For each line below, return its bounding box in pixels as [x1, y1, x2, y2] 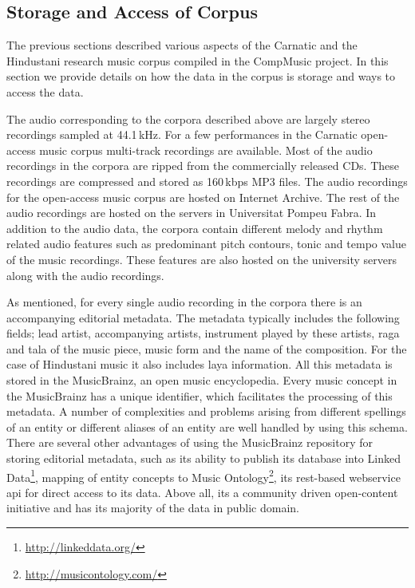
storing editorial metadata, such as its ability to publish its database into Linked [6, 450, 401, 467]
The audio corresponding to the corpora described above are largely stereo [6, 110, 370, 127]
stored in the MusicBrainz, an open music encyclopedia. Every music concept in [6, 372, 397, 389]
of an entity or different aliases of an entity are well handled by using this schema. [6, 418, 408, 435]
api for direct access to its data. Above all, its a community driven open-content [6, 483, 398, 500]
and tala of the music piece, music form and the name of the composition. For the [6, 340, 407, 357]
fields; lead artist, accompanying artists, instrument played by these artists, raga [6, 325, 400, 341]
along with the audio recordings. [6, 266, 164, 283]
